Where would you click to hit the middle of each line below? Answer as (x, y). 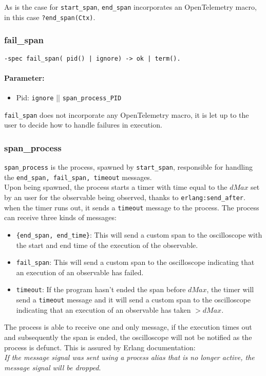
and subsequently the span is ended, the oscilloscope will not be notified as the (128, 337)
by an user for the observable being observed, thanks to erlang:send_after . (125, 197)
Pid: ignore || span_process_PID (69, 97)
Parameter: (24, 77)
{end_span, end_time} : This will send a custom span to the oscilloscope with (139, 234)
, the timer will (230, 289)
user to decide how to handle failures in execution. (83, 125)
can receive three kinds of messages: (60, 217)
